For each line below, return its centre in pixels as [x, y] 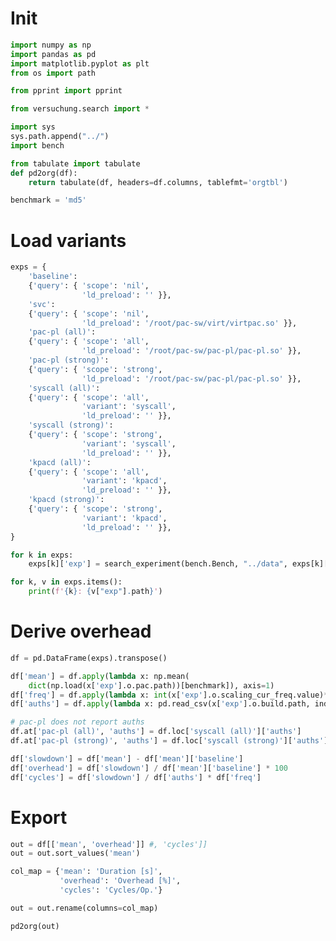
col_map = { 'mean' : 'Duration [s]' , [86, 872]
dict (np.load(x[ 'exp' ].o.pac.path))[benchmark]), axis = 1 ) [151, 685]
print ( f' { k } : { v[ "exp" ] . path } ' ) [95, 592]
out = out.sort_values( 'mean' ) [75, 853]
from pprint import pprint [66, 91]
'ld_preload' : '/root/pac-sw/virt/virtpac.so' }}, [189, 323]
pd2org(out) [35, 926]
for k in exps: [42, 555]
